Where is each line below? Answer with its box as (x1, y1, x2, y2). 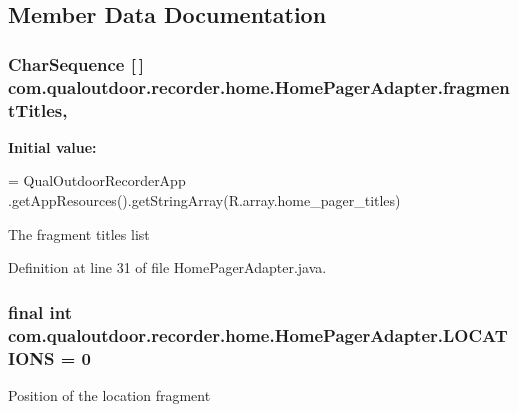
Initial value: (8, 136, 97, 157)
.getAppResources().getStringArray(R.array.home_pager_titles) (8, 190, 401, 211)
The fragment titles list (8, 223, 150, 244)
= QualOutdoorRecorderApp (8, 170, 186, 191)
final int (8, 299, 72, 324)
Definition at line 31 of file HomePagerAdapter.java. (8, 257, 327, 278)
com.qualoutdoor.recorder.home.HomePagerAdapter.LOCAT (8, 322, 508, 347)
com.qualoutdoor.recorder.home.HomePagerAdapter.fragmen (8, 74, 510, 99)
